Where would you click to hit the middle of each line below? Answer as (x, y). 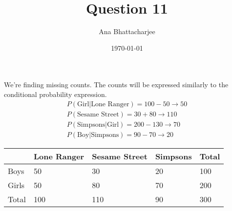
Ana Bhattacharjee (127, 31)
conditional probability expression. (55, 94)
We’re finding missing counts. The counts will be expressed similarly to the (116, 85)
